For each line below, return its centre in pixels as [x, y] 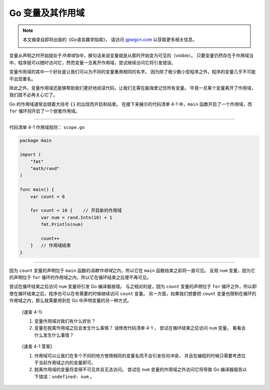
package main [36, 141]
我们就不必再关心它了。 [33, 95]
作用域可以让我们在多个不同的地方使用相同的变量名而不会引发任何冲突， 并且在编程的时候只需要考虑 [138, 356]
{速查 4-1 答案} [37, 347]
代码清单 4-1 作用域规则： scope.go [47, 127]
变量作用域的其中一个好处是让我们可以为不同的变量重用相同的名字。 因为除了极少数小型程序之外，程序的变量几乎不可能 [132, 72]
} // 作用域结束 [50, 245]
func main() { [37, 190]
